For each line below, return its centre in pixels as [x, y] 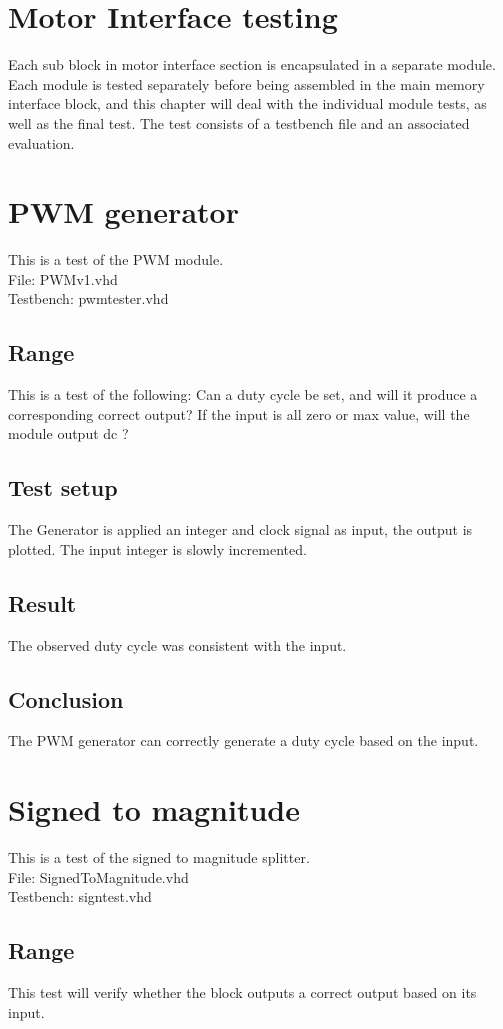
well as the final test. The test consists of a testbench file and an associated [239, 122]
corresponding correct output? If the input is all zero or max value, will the [239, 413]
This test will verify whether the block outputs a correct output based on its [242, 992]
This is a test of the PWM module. [116, 259]
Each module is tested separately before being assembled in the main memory [246, 83]
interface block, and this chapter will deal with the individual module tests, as [247, 103]
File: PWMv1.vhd [63, 278]
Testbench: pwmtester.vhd [88, 298]
